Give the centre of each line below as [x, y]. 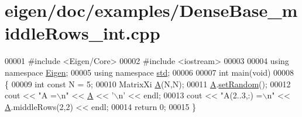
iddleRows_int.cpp [83, 33]
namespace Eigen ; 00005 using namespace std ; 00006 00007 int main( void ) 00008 [150, 72]
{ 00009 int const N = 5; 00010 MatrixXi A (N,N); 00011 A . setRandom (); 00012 [148, 84]
